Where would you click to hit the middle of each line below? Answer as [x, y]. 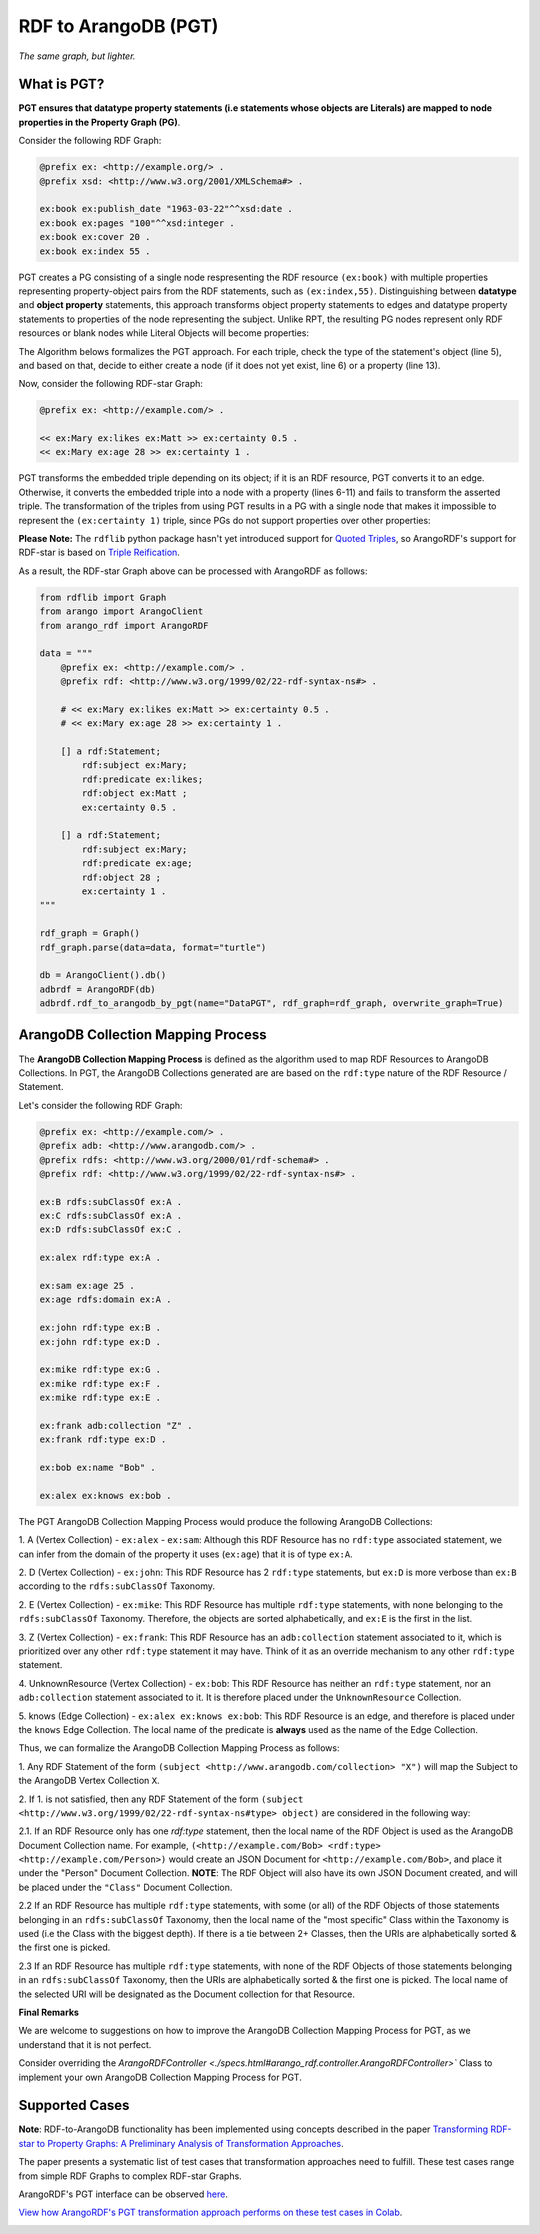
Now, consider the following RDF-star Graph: [111, 384]
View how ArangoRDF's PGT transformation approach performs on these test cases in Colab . [210, 2212]
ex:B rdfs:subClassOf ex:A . [111, 1201]
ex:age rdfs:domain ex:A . [105, 1299]
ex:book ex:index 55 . [95, 251]
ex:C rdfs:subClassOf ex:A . [111, 1216]
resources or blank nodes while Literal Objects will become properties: [164, 333]
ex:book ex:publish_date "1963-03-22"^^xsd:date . [166, 209]
